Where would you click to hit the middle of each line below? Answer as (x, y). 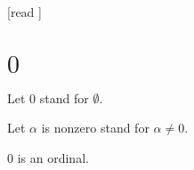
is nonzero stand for (95, 128)
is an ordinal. (53, 157)
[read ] (24, 12)
